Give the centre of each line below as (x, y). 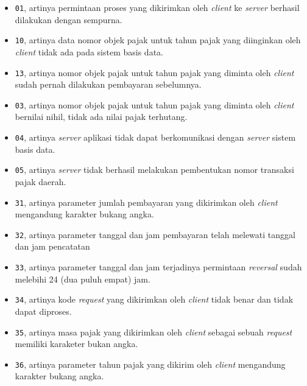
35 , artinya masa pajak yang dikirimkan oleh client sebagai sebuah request (153, 332)
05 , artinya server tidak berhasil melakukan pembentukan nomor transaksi (154, 170)
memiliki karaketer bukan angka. (76, 344)
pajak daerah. (41, 181)
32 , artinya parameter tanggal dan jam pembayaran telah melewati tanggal (155, 234)
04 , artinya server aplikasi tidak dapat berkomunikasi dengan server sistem (155, 137)
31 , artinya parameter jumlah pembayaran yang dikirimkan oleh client (146, 202)
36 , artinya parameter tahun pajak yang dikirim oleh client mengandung (150, 364)
